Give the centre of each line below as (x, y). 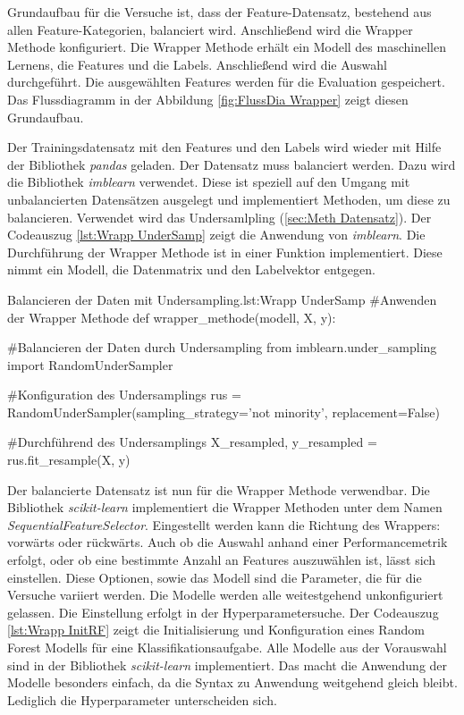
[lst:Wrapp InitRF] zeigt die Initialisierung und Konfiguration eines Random (216, 630)
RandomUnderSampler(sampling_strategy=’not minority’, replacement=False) (224, 412)
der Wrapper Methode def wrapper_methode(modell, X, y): (172, 317)
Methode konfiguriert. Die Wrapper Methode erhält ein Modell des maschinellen (227, 47)
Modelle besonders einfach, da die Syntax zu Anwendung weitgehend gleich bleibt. (232, 682)
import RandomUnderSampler (90, 364)
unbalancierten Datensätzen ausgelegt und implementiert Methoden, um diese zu (229, 199)
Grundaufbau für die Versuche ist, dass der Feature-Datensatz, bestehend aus (219, 12)
